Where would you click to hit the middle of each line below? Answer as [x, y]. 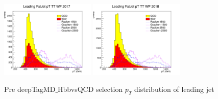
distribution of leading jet [174, 89]
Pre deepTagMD [30, 89]
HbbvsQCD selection [90, 89]
